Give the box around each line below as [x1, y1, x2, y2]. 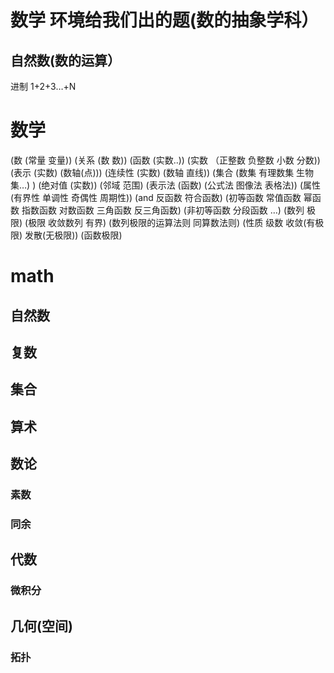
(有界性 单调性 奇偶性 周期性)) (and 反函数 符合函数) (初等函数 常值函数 [10, 191, 302, 203]
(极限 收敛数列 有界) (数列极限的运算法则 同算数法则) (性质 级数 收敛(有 [24, 216, 316, 228]
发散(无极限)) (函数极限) [24, 229, 123, 241]
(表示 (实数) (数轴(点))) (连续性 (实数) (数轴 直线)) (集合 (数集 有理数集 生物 [10, 166, 315, 178]
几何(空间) [10, 617, 73, 635]
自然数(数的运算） [10, 52, 121, 69]
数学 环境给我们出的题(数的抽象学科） [10, 9, 320, 32]
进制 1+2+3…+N [10, 81, 77, 92]
